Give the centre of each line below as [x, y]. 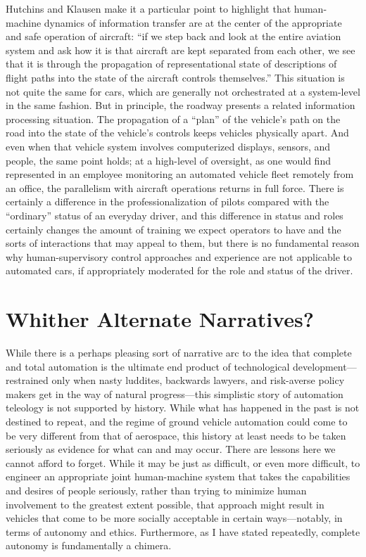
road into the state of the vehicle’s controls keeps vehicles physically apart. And [177, 133]
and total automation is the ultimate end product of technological [148, 366]
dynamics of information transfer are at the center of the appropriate [193, 22]
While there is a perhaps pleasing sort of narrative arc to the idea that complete [179, 352]
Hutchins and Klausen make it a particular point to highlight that [149, 8]
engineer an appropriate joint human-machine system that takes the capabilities [178, 476]
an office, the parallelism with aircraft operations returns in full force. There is [175, 187]
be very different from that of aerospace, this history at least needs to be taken [176, 435]
